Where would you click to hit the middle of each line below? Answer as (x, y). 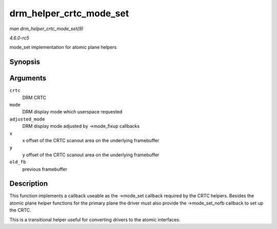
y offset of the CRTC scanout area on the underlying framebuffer (91, 155)
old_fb (18, 162)
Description (29, 184)
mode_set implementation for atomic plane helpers (63, 47)
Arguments (28, 78)
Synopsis (25, 62)
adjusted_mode (27, 119)
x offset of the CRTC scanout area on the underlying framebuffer (91, 140)
